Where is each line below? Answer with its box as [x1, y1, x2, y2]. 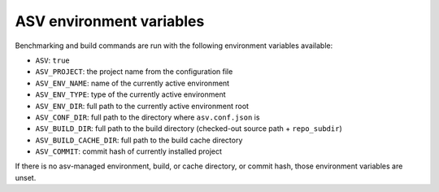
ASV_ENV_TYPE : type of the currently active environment [35, 89, 227, 99]
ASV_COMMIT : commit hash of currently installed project [35, 146, 223, 156]
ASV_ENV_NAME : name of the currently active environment [35, 78, 230, 88]
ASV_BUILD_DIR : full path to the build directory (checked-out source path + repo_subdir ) [35, 124, 342, 133]
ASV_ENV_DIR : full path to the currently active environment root [35, 101, 250, 111]
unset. [15, 172, 37, 182]
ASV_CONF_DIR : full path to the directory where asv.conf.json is [35, 112, 260, 122]
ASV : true [35, 55, 70, 65]
